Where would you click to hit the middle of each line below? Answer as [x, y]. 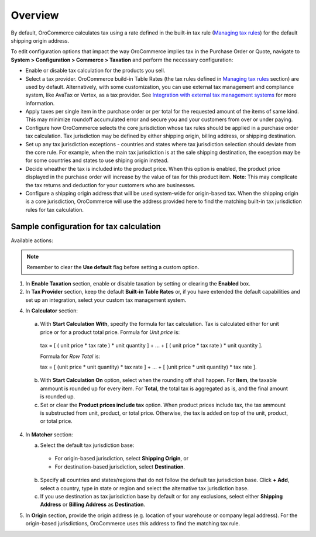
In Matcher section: [49, 434]
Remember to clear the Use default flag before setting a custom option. [113, 267]
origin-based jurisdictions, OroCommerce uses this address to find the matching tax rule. [133, 524]
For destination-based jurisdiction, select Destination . [120, 467]
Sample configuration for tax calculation [86, 226]
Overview [35, 15]
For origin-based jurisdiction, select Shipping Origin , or [122, 459]
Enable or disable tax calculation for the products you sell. [95, 71]
